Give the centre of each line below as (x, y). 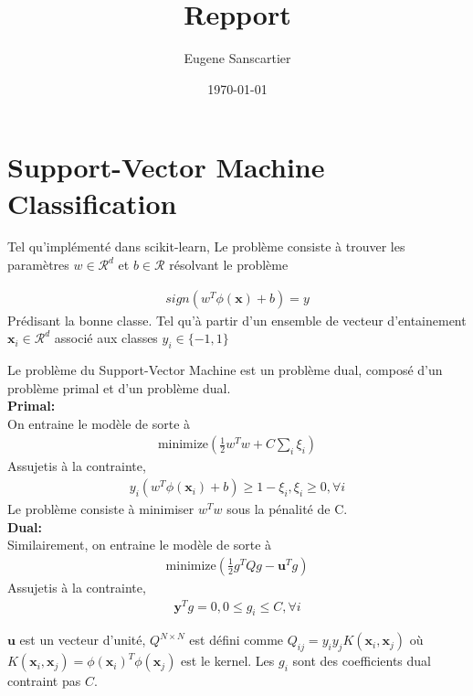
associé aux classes (106, 338)
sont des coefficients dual (362, 661)
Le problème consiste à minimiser (101, 509)
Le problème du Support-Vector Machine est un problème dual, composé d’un (225, 370)
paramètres (38, 265)
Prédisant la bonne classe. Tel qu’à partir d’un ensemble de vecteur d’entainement (237, 320)
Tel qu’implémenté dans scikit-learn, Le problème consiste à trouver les (206, 246)
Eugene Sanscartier (237, 58)
